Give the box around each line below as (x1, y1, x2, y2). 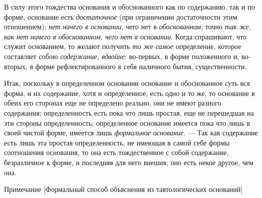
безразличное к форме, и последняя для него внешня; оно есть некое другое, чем (4, 157, 253, 167)
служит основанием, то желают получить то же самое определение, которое (4, 41, 241, 52)
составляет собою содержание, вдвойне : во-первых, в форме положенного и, (4, 51, 239, 61)
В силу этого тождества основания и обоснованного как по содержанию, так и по (4, 2, 255, 12)
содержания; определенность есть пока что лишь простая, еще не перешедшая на (4, 107, 254, 118)
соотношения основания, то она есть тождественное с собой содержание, (4, 147, 229, 158)
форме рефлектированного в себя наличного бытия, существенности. (35, 61, 247, 71)
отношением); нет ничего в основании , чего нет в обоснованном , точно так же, (4, 21, 251, 32)
